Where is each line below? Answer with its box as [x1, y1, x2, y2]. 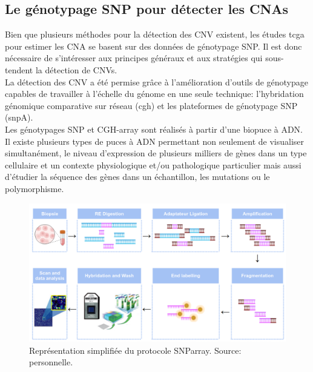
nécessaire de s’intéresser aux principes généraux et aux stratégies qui [5, 51, 263, 64]
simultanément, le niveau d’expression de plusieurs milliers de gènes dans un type [5, 147, 307, 159]
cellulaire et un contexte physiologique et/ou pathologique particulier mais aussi [5, 158, 301, 171]
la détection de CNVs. [35, 63, 117, 76]
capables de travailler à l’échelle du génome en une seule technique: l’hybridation [5, 87, 304, 100]
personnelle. [29, 356, 73, 368]
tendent [5, 63, 33, 76]
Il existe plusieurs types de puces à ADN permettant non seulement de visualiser [5, 135, 304, 147]
